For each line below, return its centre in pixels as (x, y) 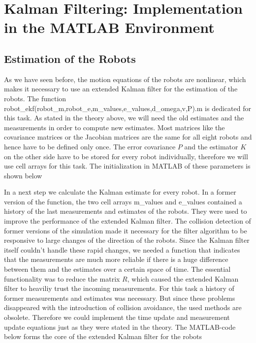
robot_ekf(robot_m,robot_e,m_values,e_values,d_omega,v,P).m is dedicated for (128, 108)
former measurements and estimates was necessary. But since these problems (120, 298)
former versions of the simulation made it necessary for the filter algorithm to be (126, 230)
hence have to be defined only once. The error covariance (90, 146)
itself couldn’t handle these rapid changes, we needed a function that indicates (122, 249)
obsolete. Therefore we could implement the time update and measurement (117, 317)
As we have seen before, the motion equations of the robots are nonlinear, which (125, 79)
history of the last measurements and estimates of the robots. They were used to (126, 211)
